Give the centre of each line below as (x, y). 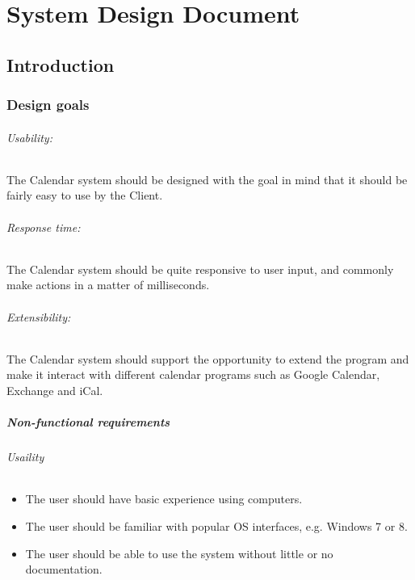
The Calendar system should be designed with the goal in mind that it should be (207, 179)
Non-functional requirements (88, 422)
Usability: (29, 137)
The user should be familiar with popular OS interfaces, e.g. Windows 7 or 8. (216, 525)
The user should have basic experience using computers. (164, 499)
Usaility (25, 457)
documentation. (64, 569)
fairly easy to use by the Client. (85, 195)
